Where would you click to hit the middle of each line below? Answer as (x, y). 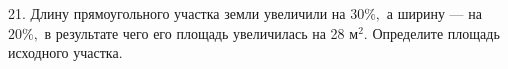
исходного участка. (65, 52)
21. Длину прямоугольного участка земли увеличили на (177, 13)
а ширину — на (434, 13)
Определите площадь (436, 32)
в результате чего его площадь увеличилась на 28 (194, 32)
